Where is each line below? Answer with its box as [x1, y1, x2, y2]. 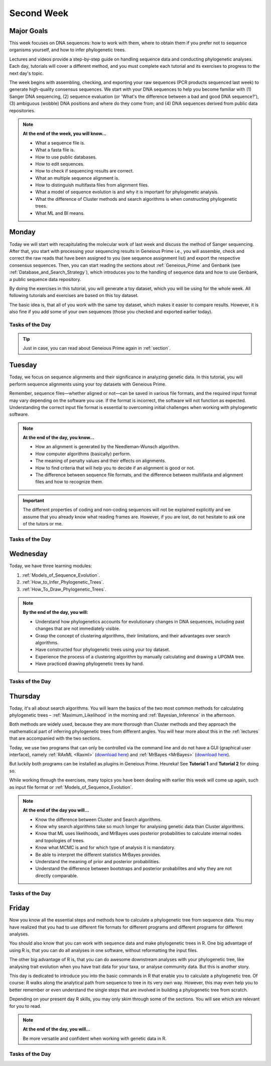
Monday [9, 228, 36, 236]
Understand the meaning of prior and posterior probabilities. [35, 859, 160, 865]
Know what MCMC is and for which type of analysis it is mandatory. [35, 845, 176, 851]
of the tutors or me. [23, 520, 63, 526]
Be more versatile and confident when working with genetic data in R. [23, 1035, 167, 1041]
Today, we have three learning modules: [9, 563, 92, 569]
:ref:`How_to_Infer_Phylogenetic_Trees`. [22, 579, 104, 585]
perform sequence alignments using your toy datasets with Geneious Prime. [9, 381, 167, 387]
